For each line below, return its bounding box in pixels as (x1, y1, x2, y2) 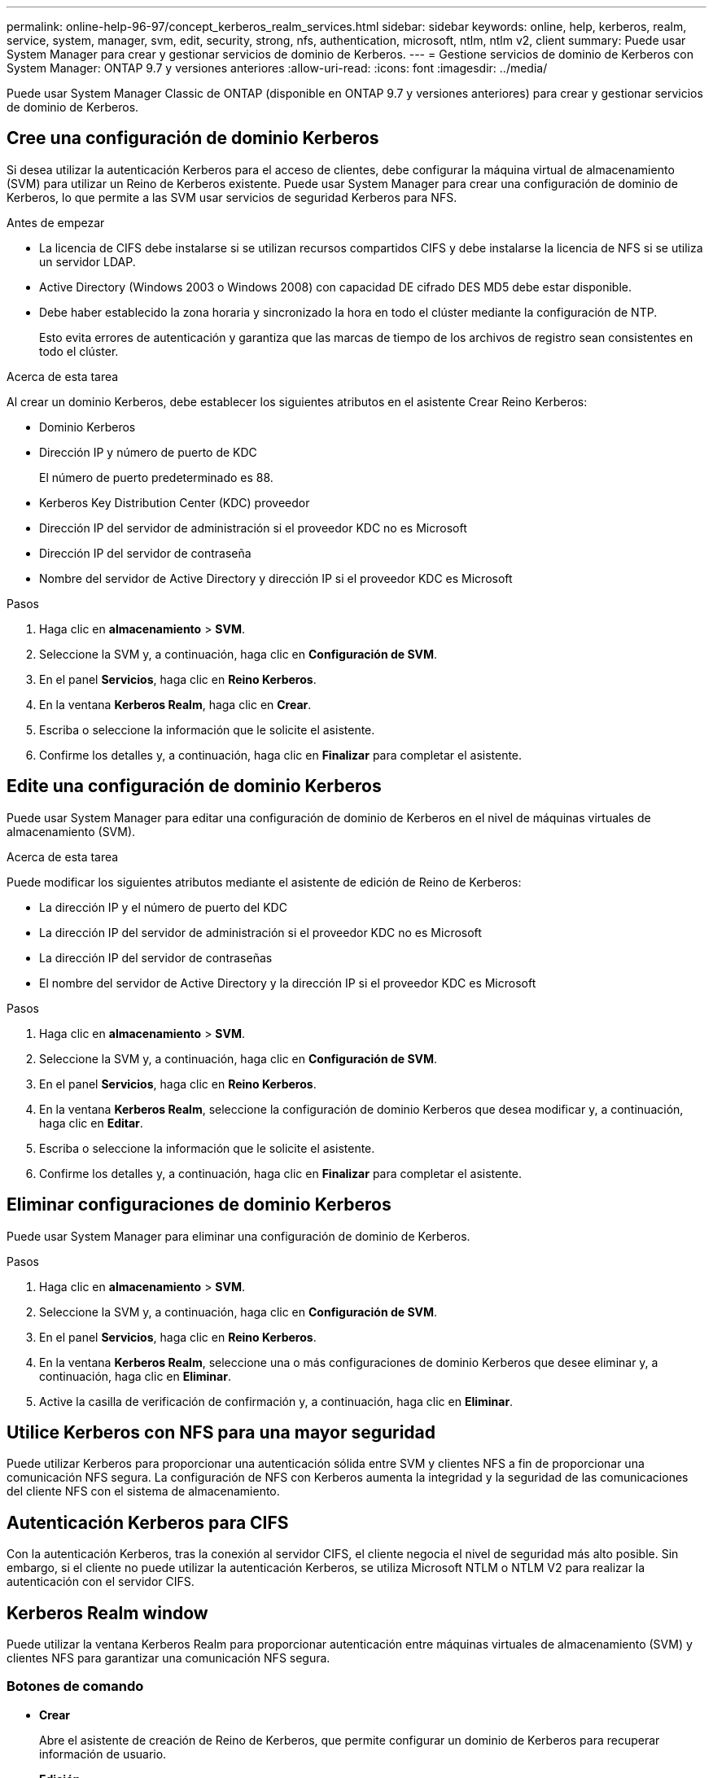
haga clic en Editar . (39, 1115, 143, 1130)
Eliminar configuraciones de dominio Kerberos (7, 1194, 391, 1215)
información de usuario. (39, 1746, 167, 1761)
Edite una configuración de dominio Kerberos (7, 776, 382, 797)
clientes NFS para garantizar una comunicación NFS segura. (7, 1651, 330, 1666)
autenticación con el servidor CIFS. (7, 1574, 195, 1589)
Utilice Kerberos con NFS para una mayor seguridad (7, 1421, 436, 1443)
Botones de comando (7, 1678, 144, 1695)
